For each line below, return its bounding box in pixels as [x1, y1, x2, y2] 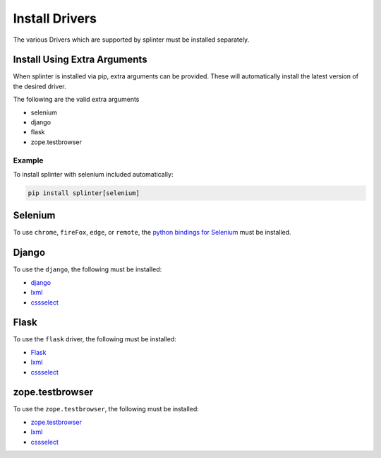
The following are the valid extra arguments [13, 95, 140, 104]
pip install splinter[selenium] [28, 189, 140, 197]
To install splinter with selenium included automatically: [13, 170, 174, 178]
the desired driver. [13, 82, 66, 90]
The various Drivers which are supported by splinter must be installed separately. [13, 35, 250, 44]
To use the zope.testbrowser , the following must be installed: [13, 405, 199, 413]
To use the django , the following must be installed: [13, 265, 162, 274]
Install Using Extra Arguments [13, 54, 147, 66]
